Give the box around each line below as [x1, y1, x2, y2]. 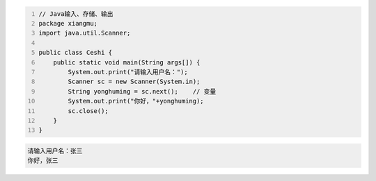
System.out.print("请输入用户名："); [68, 68, 188, 76]
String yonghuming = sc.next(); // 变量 [68, 87, 217, 95]
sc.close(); [68, 107, 109, 114]
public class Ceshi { [38, 49, 113, 57]
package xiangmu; [38, 19, 97, 27]
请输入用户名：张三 [27, 146, 83, 155]
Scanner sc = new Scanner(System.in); [68, 78, 201, 86]
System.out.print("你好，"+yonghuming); [68, 97, 205, 105]
